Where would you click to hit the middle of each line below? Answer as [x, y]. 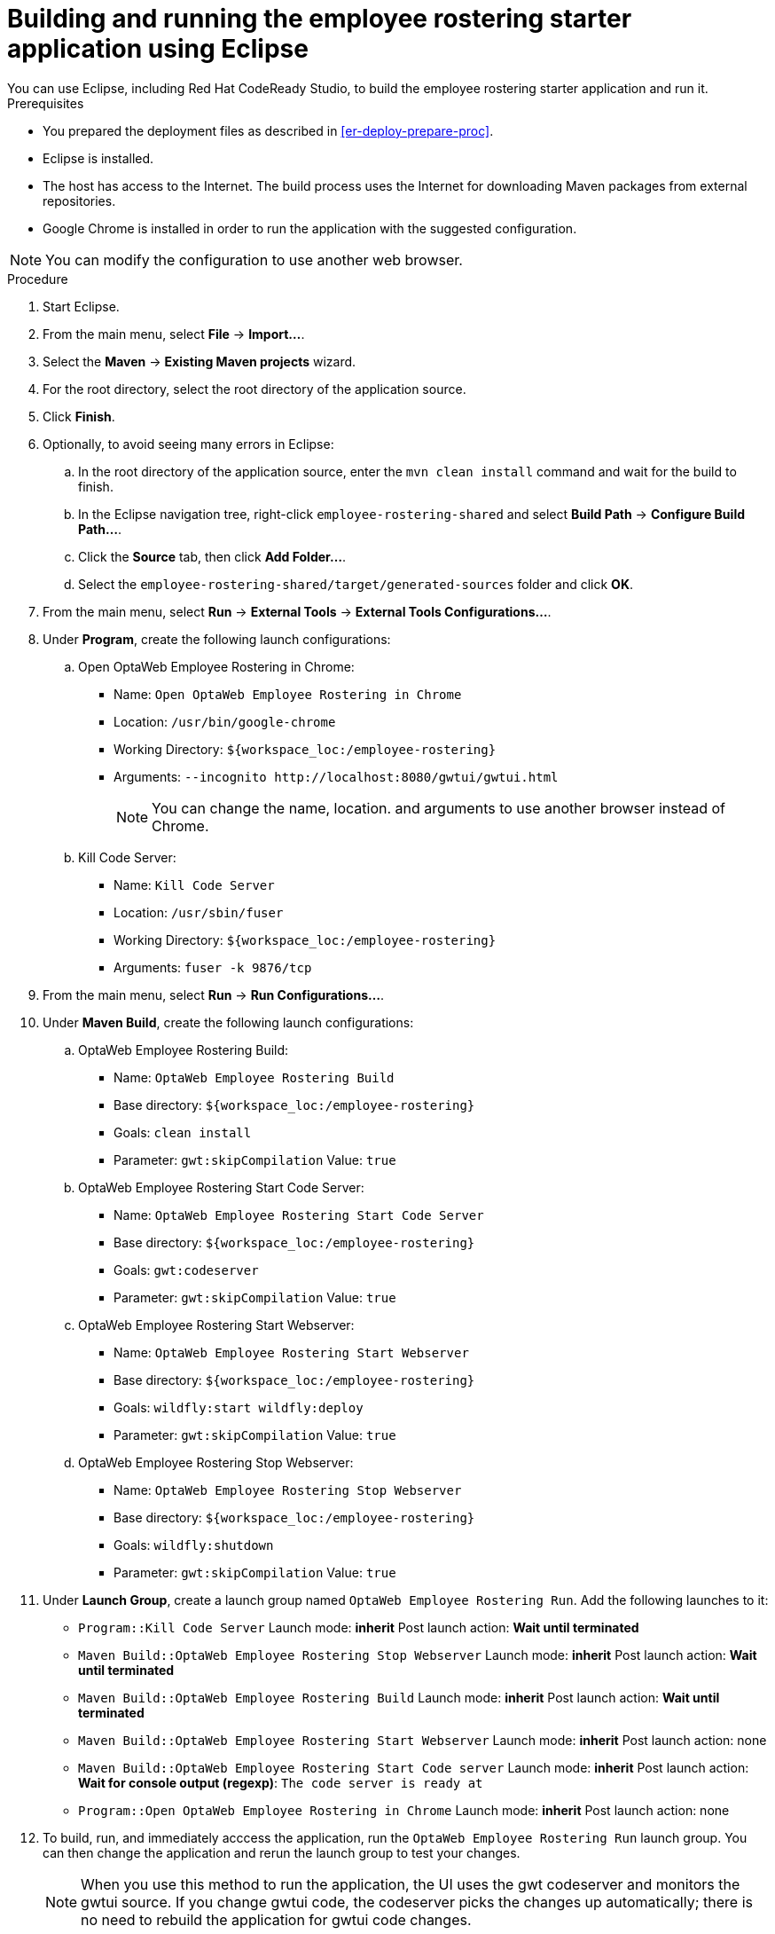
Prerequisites [46, 103]
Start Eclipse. [81, 306]
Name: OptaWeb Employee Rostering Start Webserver [291, 1352]
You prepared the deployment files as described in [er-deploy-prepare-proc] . [268, 130]
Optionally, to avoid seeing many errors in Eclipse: [188, 444]
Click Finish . [79, 416]
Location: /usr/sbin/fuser [199, 912]
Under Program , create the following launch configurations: [217, 639]
